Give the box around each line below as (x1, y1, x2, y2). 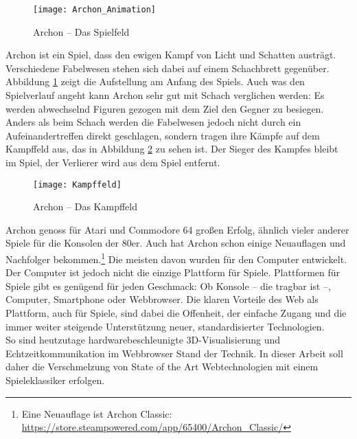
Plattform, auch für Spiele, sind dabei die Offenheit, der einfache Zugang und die (5, 306, 347, 320)
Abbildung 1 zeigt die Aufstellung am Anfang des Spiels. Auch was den (5, 74, 305, 89)
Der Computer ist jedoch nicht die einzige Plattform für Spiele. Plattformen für (5, 265, 341, 280)
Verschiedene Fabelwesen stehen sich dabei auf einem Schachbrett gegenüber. (5, 60, 330, 75)
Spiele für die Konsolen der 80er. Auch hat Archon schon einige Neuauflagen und (5, 236, 346, 250)
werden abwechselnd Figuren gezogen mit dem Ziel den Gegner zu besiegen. (5, 101, 324, 115)
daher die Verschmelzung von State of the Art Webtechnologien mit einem (5, 359, 319, 374)
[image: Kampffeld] (33, 179, 122, 190)
